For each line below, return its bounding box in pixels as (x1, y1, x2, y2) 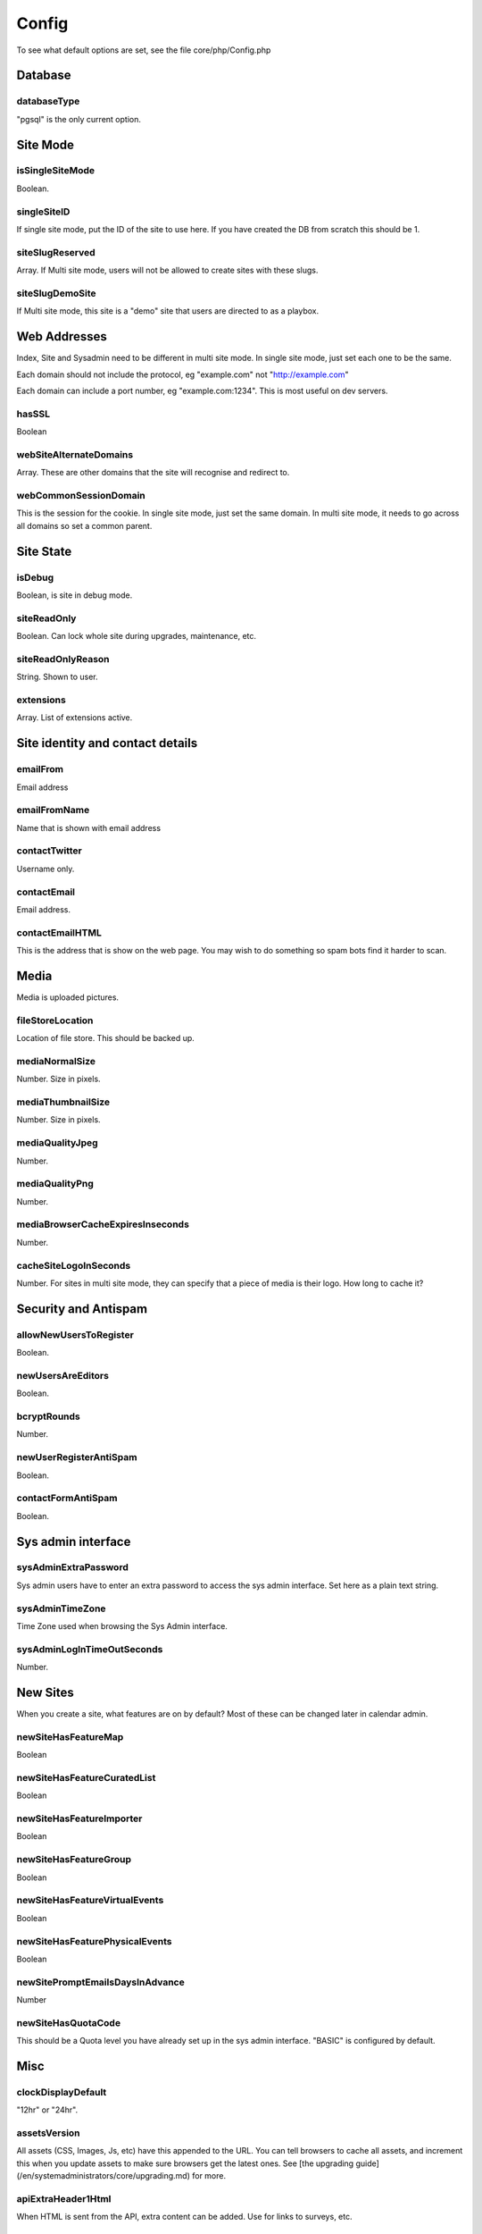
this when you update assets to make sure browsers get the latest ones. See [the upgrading (16, 2158, 354, 2169)
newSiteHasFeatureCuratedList (16, 1771, 156, 1784)
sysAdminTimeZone (16, 1602, 106, 1615)
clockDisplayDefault (16, 2086, 107, 2098)
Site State (16, 543, 72, 558)
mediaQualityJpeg (16, 1137, 98, 1149)
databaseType (16, 95, 80, 107)
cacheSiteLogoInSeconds (16, 1259, 131, 1272)
